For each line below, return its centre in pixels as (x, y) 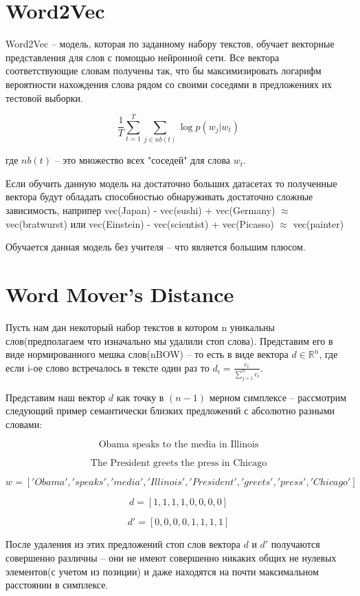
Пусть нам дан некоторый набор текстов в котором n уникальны (140, 327)
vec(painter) (318, 223)
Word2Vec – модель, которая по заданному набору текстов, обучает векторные (170, 44)
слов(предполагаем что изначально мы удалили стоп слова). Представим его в (169, 340)
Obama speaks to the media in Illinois (179, 445)
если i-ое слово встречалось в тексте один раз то (108, 367)
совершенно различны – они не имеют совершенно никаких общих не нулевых (171, 557)
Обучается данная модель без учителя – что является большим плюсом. (156, 247)
